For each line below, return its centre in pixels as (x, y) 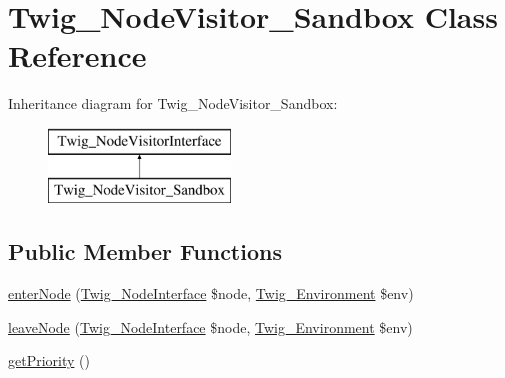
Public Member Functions (145, 251)
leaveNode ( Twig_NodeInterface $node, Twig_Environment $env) (210, 326)
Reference (77, 55)
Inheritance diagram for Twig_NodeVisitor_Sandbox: (173, 103)
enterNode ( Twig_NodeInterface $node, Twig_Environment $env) (211, 293)
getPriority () (49, 360)
